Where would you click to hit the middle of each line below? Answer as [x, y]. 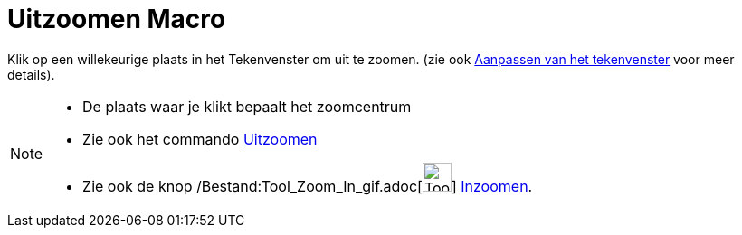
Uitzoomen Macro [117, 19]
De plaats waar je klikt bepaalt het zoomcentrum [247, 106]
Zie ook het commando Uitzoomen [200, 139]
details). [31, 74]
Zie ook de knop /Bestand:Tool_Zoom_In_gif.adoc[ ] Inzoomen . [308, 186]
